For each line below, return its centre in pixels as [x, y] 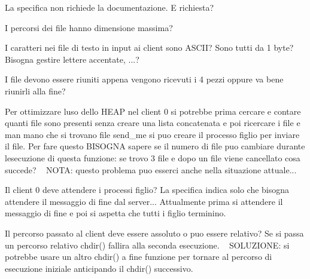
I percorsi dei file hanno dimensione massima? [89, 27]
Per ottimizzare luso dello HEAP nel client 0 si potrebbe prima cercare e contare [153, 111]
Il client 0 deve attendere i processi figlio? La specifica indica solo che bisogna [147, 190]
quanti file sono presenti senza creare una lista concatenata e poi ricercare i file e [153, 123]
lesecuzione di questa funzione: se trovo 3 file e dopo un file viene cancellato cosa [153, 157]
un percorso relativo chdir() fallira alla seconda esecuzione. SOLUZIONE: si [147, 245]
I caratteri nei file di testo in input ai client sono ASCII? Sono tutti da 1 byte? [149, 47]
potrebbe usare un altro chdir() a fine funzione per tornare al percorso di [139, 257]
